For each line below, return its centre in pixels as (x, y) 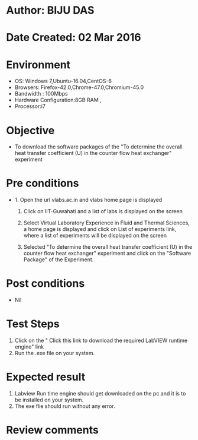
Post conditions (46, 284)
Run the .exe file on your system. (55, 353)
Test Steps (33, 324)
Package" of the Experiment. (59, 259)
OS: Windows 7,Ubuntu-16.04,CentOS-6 (63, 81)
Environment (38, 64)
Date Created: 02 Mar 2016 (74, 38)
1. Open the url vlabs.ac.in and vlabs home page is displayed (88, 200)
